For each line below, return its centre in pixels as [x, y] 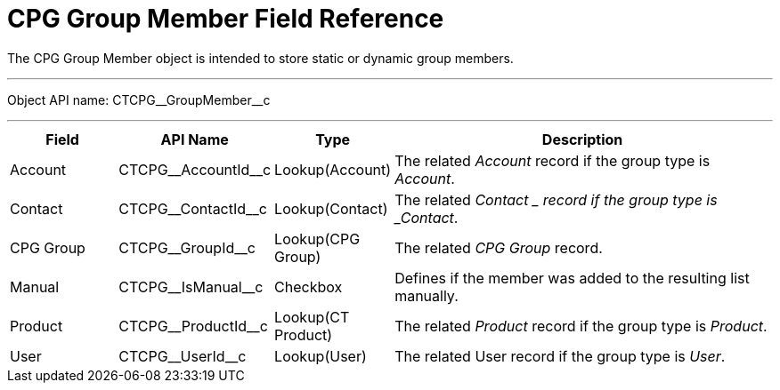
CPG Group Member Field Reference [226, 19]
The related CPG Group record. [499, 247]
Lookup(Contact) [331, 208]
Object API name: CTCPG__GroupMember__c [139, 99]
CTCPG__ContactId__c [193, 208]
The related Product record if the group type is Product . [581, 326]
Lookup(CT [312, 317]
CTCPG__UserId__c [183, 356]
